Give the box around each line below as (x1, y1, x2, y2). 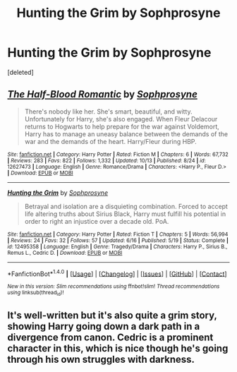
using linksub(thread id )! (7, 289, 64, 297)
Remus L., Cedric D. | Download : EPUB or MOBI (7, 249, 123, 256)
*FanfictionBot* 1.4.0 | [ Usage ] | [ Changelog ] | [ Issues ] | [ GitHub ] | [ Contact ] (7, 268, 227, 278)
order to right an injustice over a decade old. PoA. (24, 217, 169, 225)
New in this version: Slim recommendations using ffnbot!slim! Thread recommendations (7, 283, 220, 290)
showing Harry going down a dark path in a (7, 320, 200, 332)
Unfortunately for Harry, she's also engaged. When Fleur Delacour (24, 114, 218, 123)
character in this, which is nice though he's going (7, 342, 229, 354)
